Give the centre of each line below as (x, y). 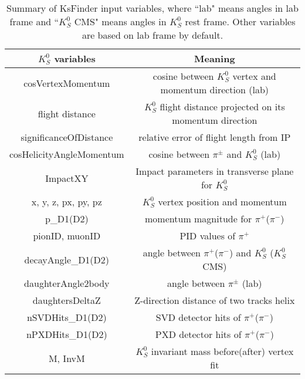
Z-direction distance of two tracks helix (215, 300)
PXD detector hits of (198, 334)
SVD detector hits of (198, 317)
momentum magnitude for (199, 219)
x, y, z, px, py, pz (67, 202)
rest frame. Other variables (240, 21)
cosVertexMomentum (67, 83)
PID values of (208, 236)
